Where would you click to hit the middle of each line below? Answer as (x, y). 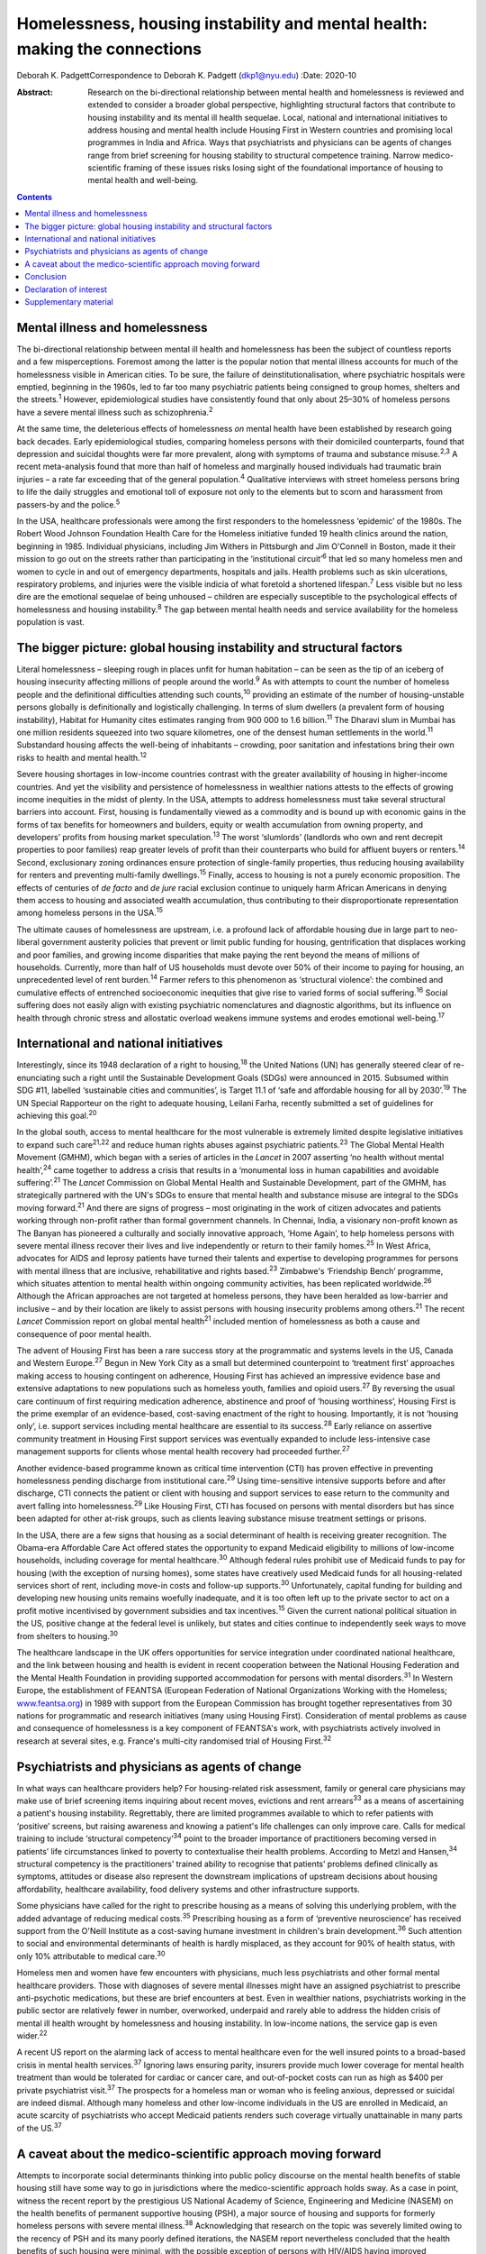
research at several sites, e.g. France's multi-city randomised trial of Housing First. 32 (174, 1740)
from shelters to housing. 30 (67, 1635)
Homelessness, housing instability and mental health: (222, 23)
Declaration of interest (66, 289)
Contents (35, 197)
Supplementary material (69, 301)
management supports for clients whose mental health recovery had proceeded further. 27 (183, 1451)
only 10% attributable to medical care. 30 (91, 1955)
